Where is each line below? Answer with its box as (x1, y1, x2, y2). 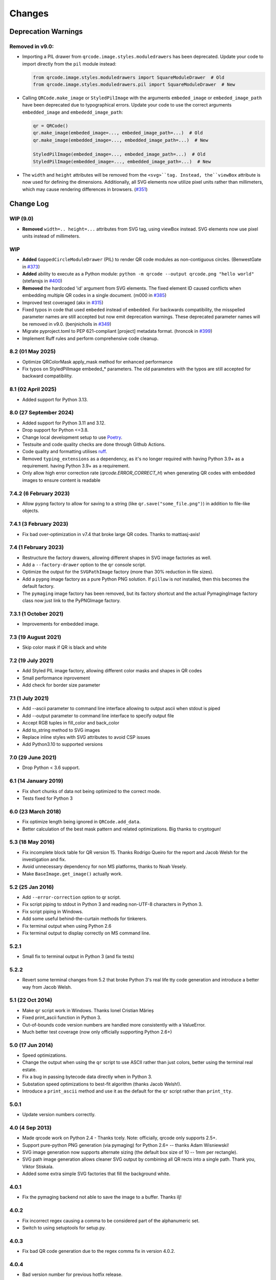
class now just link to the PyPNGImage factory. (22, 598, 121, 604)
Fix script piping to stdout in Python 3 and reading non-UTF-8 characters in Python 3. (22, 901, 203, 907)
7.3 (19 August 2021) (9, 633, 61, 641)
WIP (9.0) (9, 215, 34, 222)
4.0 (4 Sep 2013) (9, 1124, 52, 1131)
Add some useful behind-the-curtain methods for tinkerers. (22, 915, 148, 922)
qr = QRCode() (33, 123, 68, 129)
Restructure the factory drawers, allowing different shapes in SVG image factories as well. (22, 554, 212, 561)
